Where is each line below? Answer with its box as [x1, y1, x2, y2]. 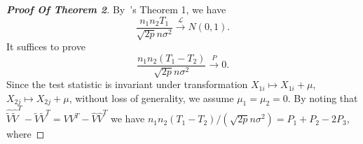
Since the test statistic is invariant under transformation [6, 77, 248, 92]
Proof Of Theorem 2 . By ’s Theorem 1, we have [6, 2, 226, 16]
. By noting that [287, 90, 358, 105]
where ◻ [6, 127, 45, 141]
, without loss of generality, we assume [69, 90, 234, 105]
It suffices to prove [6, 39, 85, 54]
